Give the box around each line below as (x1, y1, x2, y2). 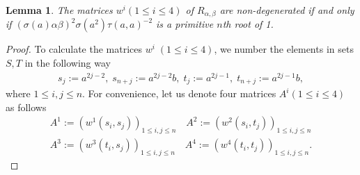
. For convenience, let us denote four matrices (82, 86, 276, 101)
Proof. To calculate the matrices (6, 42, 143, 56)
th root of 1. (222, 17, 274, 31)
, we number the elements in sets (214, 42, 354, 56)
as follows (6, 99, 47, 114)
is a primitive (156, 17, 214, 31)
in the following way (24, 56, 111, 70)
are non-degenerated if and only (219, 3, 354, 17)
